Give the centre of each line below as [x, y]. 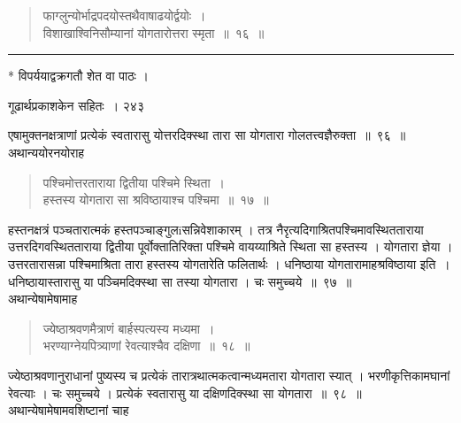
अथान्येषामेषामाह [43, 299]
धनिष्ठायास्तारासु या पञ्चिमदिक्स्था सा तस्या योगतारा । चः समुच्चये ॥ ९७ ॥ [180, 281]
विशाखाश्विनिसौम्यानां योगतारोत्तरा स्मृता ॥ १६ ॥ [154, 32]
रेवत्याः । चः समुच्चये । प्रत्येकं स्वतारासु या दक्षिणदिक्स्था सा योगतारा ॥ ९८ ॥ [185, 392]
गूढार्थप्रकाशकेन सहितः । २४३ [76, 105]
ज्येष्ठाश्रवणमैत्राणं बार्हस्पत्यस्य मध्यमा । [129, 328]
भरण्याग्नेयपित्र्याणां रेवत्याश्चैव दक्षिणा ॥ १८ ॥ [146, 346]
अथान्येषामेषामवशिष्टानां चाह [69, 410]
